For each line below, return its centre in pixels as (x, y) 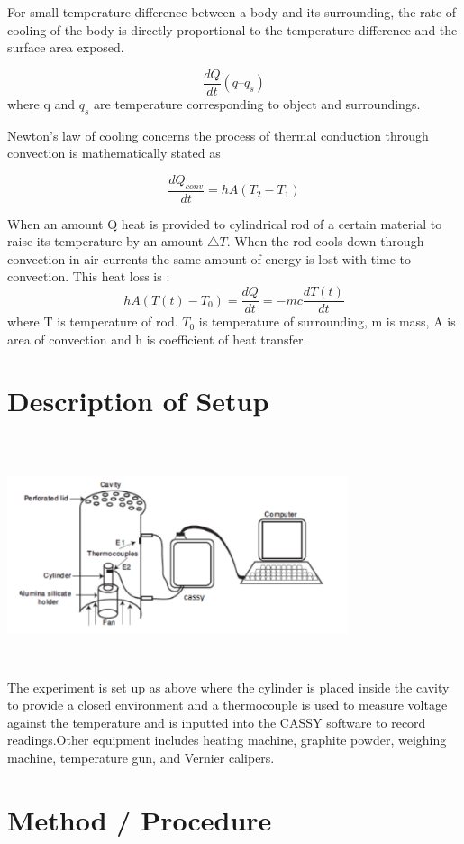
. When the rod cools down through (325, 241)
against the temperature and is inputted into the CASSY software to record (217, 722)
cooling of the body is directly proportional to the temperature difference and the (232, 29)
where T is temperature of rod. (93, 321)
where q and (41, 103)
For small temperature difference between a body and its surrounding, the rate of (232, 12)
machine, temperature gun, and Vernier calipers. (141, 757)
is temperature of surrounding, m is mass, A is (327, 321)
